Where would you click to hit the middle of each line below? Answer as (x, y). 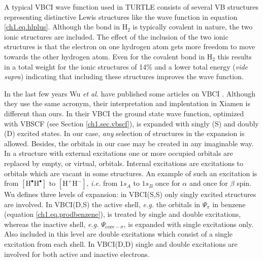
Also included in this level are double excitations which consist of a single (119, 234)
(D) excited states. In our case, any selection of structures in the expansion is (124, 133)
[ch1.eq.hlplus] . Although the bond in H (66, 27)
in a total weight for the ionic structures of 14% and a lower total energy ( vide (126, 66)
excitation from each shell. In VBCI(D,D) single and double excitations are (121, 244)
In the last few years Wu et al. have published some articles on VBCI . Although (130, 93)
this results (235, 56)
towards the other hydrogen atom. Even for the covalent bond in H (108, 56)
